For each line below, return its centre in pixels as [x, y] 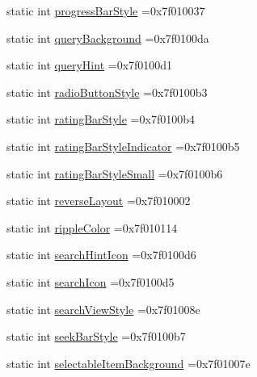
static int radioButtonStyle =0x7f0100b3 [107, 92]
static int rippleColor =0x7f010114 [92, 227]
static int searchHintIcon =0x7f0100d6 [101, 255]
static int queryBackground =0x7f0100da [108, 38]
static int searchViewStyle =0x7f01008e [103, 309]
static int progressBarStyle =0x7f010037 [106, 10]
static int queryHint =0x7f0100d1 [90, 65]
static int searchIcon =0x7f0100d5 [91, 281]
